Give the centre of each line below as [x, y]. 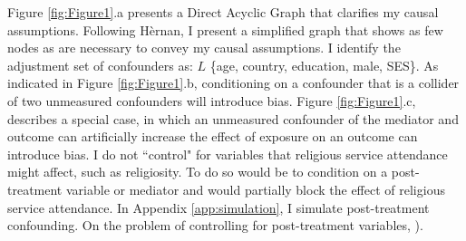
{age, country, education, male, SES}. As [324, 65]
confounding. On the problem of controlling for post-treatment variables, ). [215, 225]
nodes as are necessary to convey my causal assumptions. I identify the [204, 48]
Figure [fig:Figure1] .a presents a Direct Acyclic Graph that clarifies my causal [223, 12]
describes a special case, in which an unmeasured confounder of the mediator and [233, 118]
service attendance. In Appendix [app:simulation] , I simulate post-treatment [218, 207]
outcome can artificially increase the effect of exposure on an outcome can [213, 136]
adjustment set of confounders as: [100, 65]
